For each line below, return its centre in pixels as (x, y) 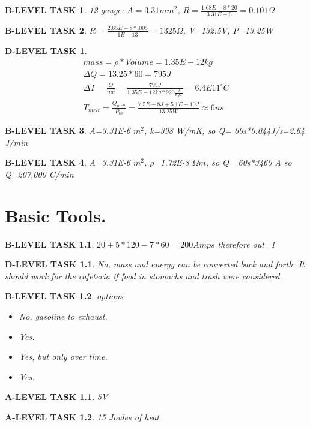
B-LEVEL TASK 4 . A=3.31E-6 (68, 162)
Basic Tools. (56, 215)
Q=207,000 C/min (39, 174)
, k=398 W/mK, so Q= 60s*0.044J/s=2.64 (224, 130)
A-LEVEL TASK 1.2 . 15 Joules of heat (82, 417)
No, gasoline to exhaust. (63, 316)
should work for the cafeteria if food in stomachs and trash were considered (142, 276)
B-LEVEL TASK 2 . (46, 30)
